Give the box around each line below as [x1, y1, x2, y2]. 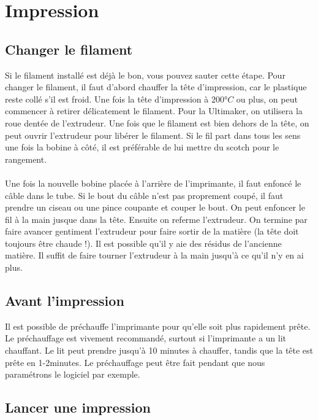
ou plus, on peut [236, 92, 298, 105]
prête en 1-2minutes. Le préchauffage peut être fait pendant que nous [5, 356, 265, 368]
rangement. [5, 152, 47, 165]
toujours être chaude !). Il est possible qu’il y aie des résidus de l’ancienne [5, 236, 282, 249]
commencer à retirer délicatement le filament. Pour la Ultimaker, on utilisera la [5, 104, 303, 117]
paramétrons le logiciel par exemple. [5, 368, 140, 381]
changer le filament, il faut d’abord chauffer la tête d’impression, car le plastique [5, 80, 307, 93]
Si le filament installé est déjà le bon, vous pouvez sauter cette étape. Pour [5, 68, 286, 81]
